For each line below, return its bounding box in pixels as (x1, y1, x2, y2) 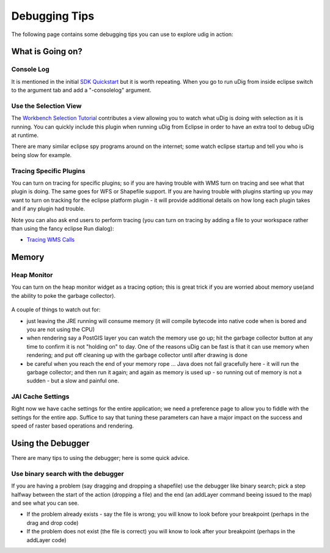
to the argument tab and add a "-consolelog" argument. (11, 86, 152, 94)
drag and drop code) (26, 519, 79, 526)
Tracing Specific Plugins (11, 166, 86, 175)
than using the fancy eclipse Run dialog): (11, 225, 114, 232)
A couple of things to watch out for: (11, 306, 101, 313)
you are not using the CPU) (26, 326, 95, 333)
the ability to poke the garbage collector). (11, 292, 116, 299)
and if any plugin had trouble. (11, 205, 86, 212)
